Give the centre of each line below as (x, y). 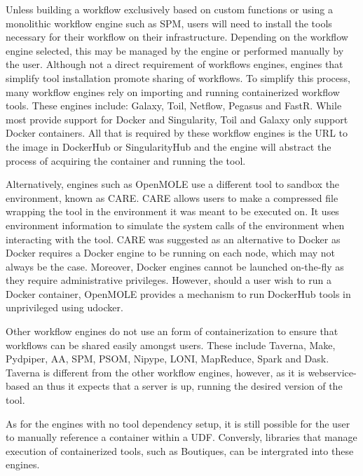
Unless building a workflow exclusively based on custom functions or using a (169, 9)
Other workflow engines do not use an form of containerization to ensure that (172, 331)
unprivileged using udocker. (64, 307)
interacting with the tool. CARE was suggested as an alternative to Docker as (173, 239)
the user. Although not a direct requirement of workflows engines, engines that (174, 64)
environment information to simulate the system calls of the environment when (175, 225)
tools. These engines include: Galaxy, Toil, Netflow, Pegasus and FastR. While (174, 106)
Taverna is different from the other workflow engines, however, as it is (155, 372)
